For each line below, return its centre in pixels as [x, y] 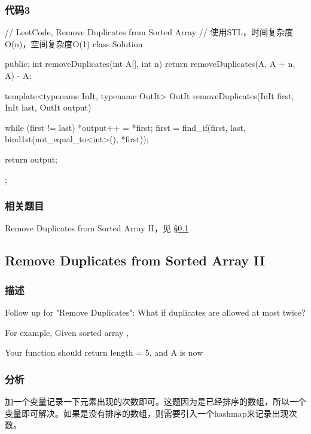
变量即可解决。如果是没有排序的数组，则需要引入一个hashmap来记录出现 [147, 413]
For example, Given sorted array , [67, 332]
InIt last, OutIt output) [48, 107]
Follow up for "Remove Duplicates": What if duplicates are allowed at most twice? [155, 312]
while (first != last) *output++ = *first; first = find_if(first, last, [125, 127]
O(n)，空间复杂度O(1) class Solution [74, 43]
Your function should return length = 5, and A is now [104, 352]
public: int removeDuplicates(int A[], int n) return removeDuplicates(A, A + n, [150, 64]
